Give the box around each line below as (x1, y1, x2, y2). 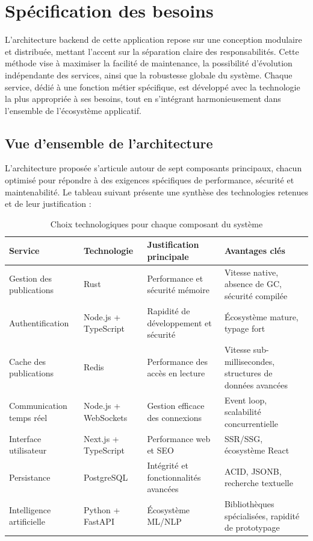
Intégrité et (147, 459, 188, 472)
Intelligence (9, 503, 51, 516)
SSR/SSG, (224, 432, 263, 445)
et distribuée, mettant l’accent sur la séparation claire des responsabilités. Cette (5, 45, 299, 57)
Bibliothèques (224, 498, 274, 510)
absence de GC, (224, 277, 282, 290)
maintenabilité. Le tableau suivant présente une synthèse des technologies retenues (5, 185, 308, 198)
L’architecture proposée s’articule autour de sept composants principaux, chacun (5, 162, 302, 174)
